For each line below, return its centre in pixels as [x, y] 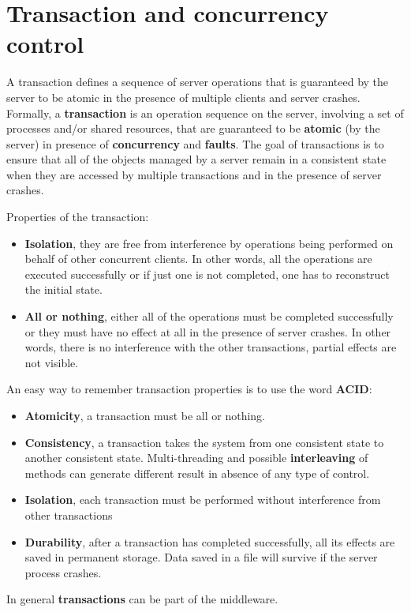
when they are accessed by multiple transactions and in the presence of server [194, 174]
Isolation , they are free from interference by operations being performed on [209, 243]
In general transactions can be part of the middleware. [142, 599]
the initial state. [64, 289]
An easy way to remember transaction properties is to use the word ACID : [189, 389]
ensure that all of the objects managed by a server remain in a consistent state [196, 159]
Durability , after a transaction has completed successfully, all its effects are [210, 541]
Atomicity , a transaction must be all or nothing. [145, 415]
